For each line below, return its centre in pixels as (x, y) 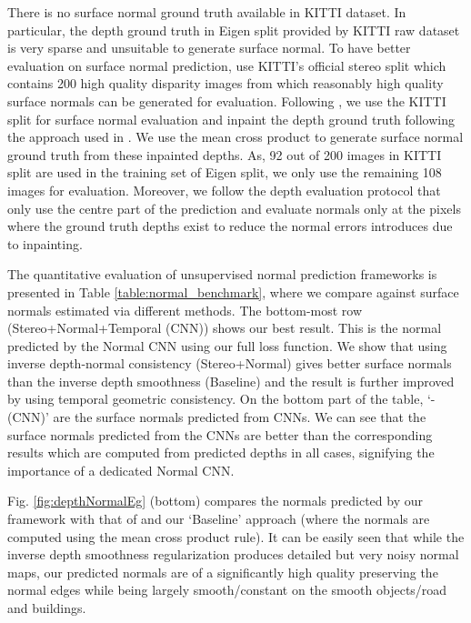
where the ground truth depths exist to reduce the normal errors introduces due (230, 226)
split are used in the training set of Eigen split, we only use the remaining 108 (225, 172)
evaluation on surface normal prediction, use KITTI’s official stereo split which (227, 65)
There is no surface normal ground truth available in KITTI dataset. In (207, 12)
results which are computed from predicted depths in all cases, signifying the (221, 452)
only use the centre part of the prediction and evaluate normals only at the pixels (234, 208)
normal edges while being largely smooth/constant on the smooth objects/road (227, 590)
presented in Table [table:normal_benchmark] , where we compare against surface (233, 291)
